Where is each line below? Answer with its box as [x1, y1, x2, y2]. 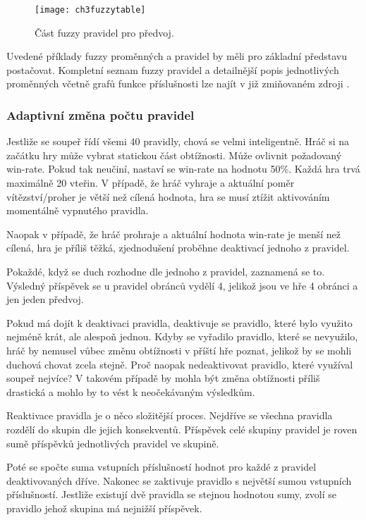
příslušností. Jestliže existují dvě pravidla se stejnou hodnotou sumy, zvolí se [6, 487, 337, 502]
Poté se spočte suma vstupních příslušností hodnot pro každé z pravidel [6, 459, 317, 474]
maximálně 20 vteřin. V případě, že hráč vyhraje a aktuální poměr [6, 175, 295, 190]
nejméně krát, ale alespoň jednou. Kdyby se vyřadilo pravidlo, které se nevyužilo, [6, 329, 358, 344]
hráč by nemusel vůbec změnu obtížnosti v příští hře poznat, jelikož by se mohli [6, 342, 352, 357]
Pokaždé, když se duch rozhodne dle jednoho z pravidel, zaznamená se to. [6, 264, 325, 278]
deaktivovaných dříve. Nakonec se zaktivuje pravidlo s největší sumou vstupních [6, 473, 352, 488]
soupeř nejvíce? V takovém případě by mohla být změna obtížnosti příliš [6, 371, 320, 385]
